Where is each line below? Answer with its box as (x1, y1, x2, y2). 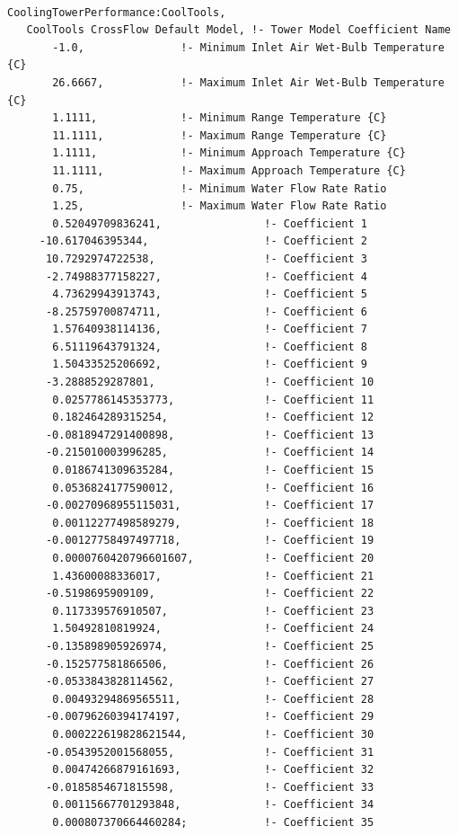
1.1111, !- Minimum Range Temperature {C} (52, 111, 387, 125)
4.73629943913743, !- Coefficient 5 (52, 288, 367, 301)
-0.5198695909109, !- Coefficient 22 (45, 587, 374, 600)
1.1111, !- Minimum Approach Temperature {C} (52, 147, 406, 160)
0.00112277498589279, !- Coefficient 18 (52, 516, 374, 529)
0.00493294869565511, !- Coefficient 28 (52, 692, 374, 706)
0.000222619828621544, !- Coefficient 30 (52, 727, 374, 741)
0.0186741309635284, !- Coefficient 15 (52, 464, 374, 477)
